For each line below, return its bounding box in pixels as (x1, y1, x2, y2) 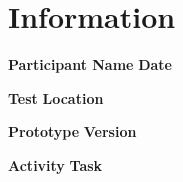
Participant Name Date (8, 54, 172, 75)
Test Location (8, 87, 104, 108)
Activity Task (8, 154, 103, 175)
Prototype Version (8, 121, 137, 142)
